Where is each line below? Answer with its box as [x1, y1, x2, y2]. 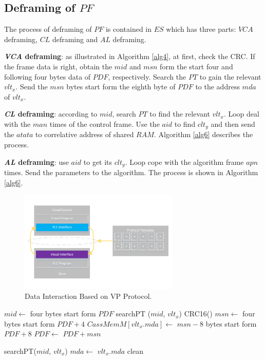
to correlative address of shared [35, 129, 134, 140]
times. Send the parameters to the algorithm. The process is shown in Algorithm [4, 167, 258, 178]
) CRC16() [179, 308, 213, 319]
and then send [211, 118, 255, 129]
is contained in [105, 24, 152, 34]
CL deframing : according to [4, 108, 98, 119]
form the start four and [160, 61, 233, 71]
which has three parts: [166, 24, 236, 34]
